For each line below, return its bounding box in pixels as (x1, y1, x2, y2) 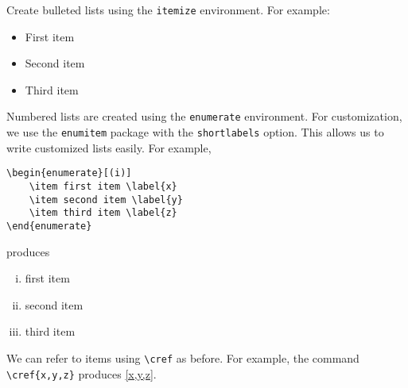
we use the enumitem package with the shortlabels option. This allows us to (6, 124, 384, 140)
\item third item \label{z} (29, 207, 177, 219)
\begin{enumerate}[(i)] (6, 167, 132, 179)
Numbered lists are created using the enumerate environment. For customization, (6, 108, 402, 125)
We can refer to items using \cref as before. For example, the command (6, 350, 359, 366)
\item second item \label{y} (29, 194, 183, 206)
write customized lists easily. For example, (6, 139, 212, 156)
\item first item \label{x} (29, 181, 177, 192)
